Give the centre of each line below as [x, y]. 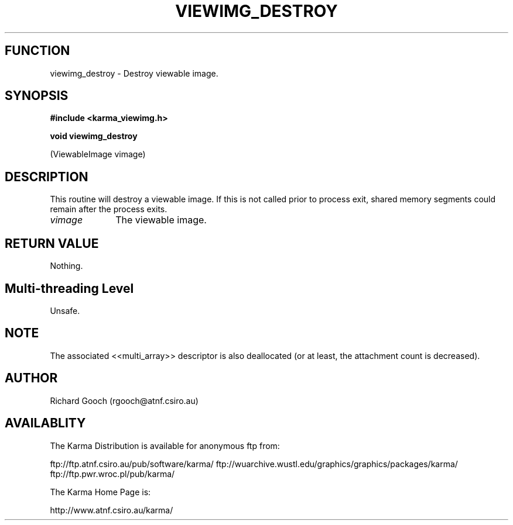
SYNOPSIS [37, 96]
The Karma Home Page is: [100, 492]
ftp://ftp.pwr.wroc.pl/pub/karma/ [112, 474]
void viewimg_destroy [94, 136]
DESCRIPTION [47, 177]
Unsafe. [65, 310]
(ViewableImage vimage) [98, 154]
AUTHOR [31, 378]
